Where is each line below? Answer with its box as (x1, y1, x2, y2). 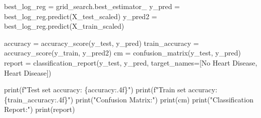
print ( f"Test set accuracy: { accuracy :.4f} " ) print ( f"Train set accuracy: (4, 84, 218, 95)
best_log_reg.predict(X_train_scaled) (4, 21, 124, 31)
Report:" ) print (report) (4, 104, 75, 114)
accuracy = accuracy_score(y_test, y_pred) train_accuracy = (4, 37, 199, 48)
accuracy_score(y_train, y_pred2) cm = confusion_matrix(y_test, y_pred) (4, 47, 241, 58)
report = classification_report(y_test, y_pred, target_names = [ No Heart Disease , (4, 57, 257, 68)
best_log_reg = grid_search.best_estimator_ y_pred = (4, 1, 180, 11)
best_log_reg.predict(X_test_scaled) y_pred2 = (4, 11, 157, 21)
